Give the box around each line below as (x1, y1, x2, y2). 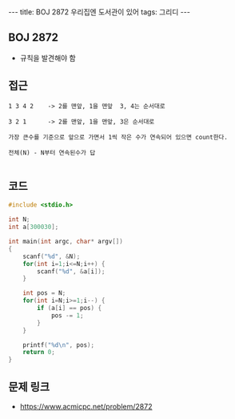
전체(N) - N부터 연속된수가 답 (8, 148, 96, 157)
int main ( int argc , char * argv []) (8, 238, 124, 246)
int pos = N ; (22, 289, 66, 297)
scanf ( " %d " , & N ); (22, 252, 81, 260)
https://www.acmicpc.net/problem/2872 (19, 402, 153, 411)
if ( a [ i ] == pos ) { (37, 304, 102, 312)
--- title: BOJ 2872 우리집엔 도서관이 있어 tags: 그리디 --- (8, 7, 190, 17)
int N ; (8, 216, 30, 224)
